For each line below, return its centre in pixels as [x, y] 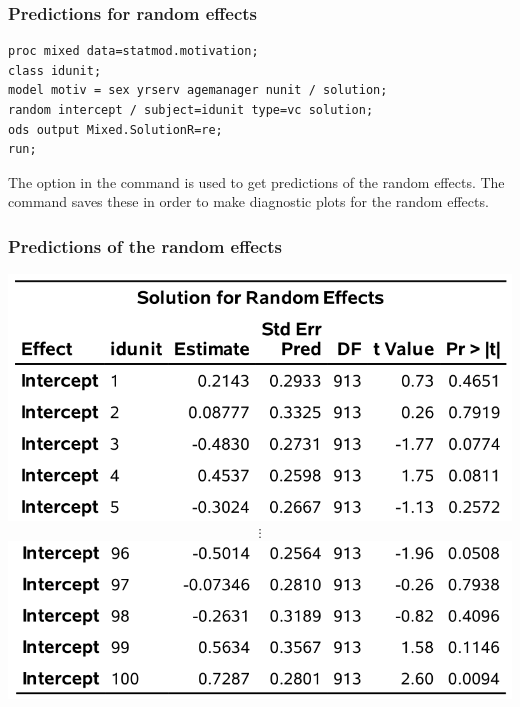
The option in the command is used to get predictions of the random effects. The [256, 181]
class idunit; [55, 70]
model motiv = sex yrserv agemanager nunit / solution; [198, 90]
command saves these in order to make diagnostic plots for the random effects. [248, 201]
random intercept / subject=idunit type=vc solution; [191, 110]
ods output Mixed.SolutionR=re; [115, 129]
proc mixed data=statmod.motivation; [133, 51]
